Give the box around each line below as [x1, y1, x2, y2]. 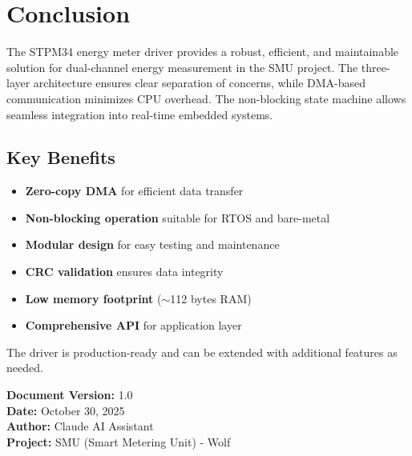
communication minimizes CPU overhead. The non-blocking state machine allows [6, 90, 406, 106]
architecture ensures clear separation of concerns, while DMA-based [33, 74, 366, 91]
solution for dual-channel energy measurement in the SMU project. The [6, 58, 358, 75]
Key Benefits [6, 145, 115, 170]
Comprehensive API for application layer [25, 317, 242, 334]
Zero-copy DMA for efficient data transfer [25, 182, 244, 199]
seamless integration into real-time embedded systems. [6, 106, 273, 122]
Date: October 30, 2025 [6, 402, 125, 418]
